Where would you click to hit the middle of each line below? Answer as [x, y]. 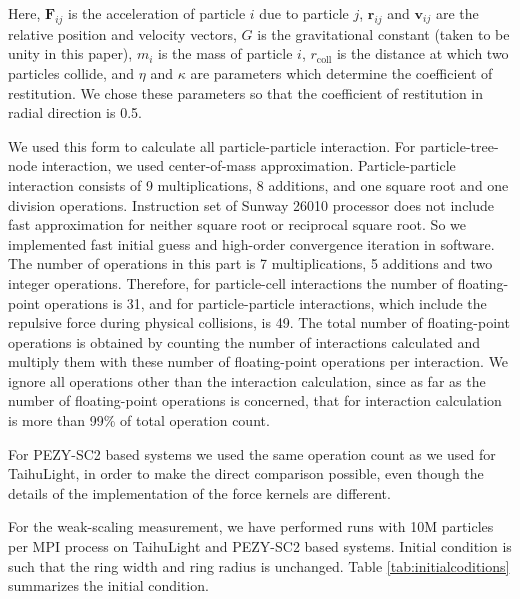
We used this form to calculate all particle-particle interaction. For [212, 145]
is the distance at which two [422, 53]
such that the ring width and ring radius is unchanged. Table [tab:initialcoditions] [259, 565]
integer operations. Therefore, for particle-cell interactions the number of [230, 282]
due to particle [304, 13]
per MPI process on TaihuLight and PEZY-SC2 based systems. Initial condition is [260, 546]
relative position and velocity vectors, [122, 33]
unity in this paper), [70, 53]
